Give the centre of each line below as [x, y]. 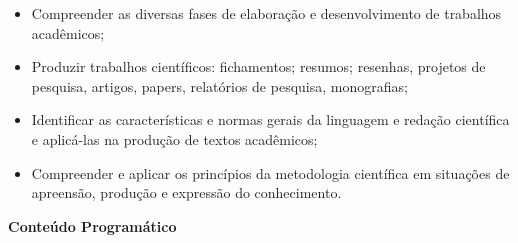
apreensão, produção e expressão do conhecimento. [186, 192]
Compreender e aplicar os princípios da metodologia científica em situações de [270, 172]
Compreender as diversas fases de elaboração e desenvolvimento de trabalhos [266, 13]
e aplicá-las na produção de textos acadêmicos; [174, 138]
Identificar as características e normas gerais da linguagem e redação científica [270, 119]
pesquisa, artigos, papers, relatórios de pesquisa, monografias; [219, 85]
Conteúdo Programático [92, 225]
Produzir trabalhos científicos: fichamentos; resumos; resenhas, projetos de [258, 66]
